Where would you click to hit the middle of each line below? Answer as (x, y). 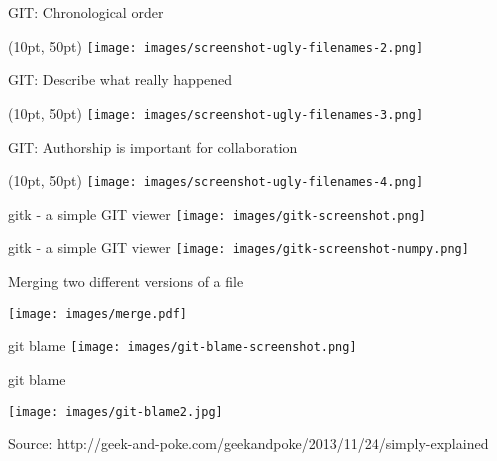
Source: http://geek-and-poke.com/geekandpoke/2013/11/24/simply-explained (248, 443)
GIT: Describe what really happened (120, 79)
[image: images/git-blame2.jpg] (115, 411)
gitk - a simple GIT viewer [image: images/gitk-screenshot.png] (217, 213)
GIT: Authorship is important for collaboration (153, 146)
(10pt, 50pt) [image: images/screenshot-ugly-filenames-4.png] (216, 180)
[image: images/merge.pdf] (97, 313)
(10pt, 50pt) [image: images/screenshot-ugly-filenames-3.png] (216, 112)
